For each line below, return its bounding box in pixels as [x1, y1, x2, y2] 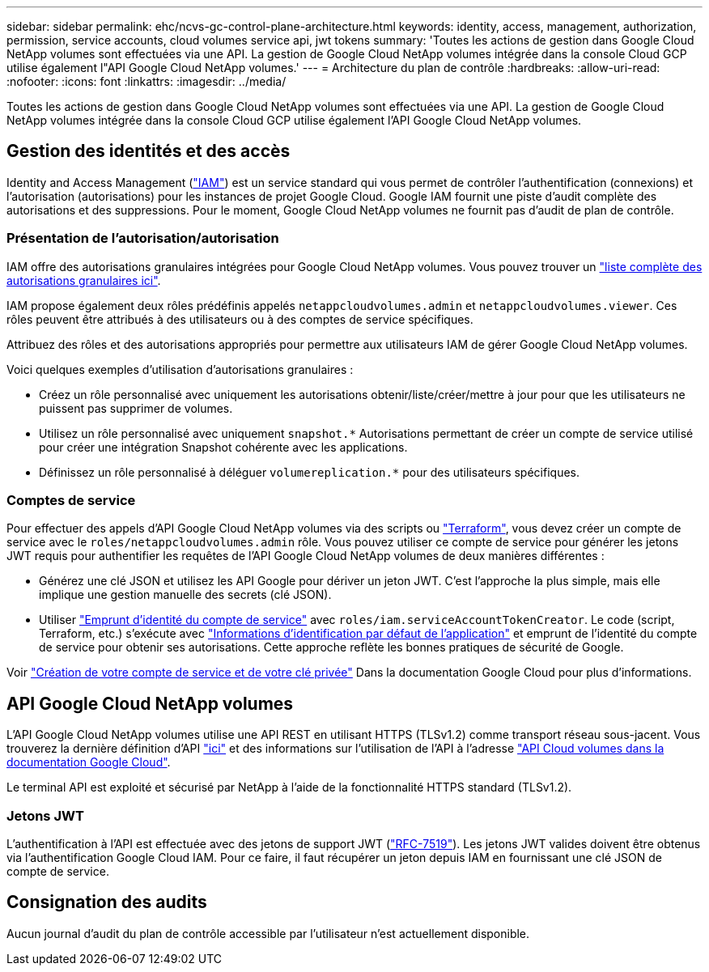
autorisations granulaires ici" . [6, 273, 161, 287]
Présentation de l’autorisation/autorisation [6, 230, 279, 247]
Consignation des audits [6, 892, 207, 913]
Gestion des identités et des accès [6, 141, 291, 162]
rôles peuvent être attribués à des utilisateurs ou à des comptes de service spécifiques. [6, 312, 473, 326]
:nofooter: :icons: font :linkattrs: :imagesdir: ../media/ [6, 74, 287, 88]
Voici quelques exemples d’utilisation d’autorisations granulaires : [6, 362, 354, 376]
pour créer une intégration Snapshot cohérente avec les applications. [39, 439, 408, 454]
